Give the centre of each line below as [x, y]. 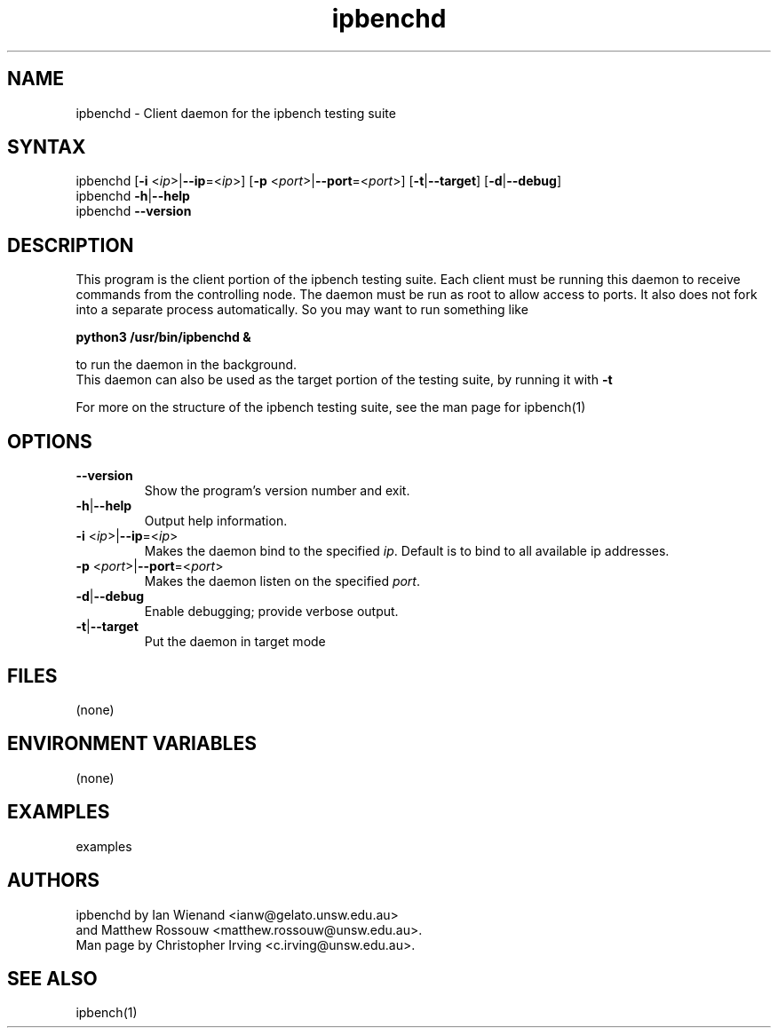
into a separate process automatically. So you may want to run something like [302, 310]
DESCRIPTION [71, 245]
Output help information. [216, 521]
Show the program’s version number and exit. [277, 491]
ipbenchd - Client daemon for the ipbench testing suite [236, 113]
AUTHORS [54, 881]
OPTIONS [50, 441]
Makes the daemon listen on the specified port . [282, 581]
